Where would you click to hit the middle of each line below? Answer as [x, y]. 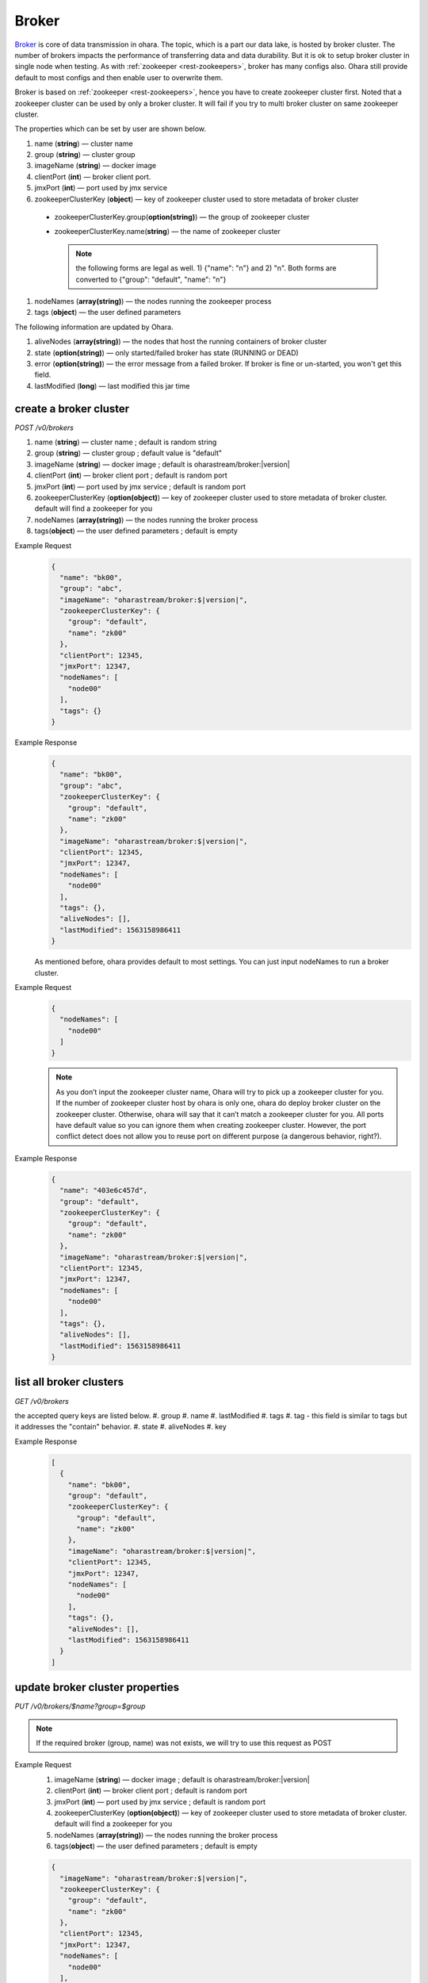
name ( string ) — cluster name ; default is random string [126, 442]
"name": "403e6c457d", [104, 1191]
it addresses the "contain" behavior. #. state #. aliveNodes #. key [121, 1427]
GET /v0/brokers [42, 1401]
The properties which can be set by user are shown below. [110, 129]
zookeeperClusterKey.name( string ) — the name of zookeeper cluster [168, 232]
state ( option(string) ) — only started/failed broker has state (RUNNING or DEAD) [166, 352]
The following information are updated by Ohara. [94, 327]
